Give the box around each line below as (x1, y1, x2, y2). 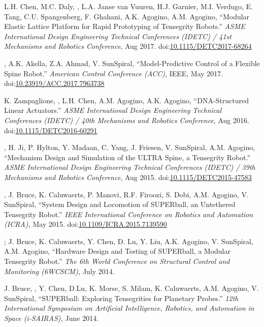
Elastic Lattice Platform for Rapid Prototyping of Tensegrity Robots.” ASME (4, 21, 245, 32)
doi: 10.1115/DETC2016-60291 (4, 125, 97, 135)
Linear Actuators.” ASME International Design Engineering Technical (4, 105, 222, 115)
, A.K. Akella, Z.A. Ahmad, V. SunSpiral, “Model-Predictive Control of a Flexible (4, 57, 260, 68)
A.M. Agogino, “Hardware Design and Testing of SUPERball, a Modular (4, 246, 230, 256)
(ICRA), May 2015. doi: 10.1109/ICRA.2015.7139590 (4, 219, 167, 229)
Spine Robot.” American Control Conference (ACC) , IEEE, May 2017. (4, 68, 223, 78)
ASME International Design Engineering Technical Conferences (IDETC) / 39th (4, 162, 255, 172)
